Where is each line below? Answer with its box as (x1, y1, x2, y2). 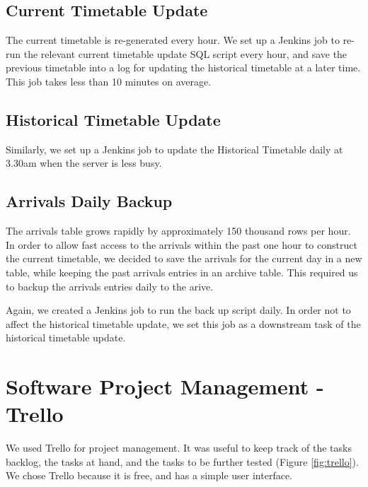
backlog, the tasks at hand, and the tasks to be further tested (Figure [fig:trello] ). (6, 454, 359, 469)
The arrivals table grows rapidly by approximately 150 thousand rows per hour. (6, 223, 351, 238)
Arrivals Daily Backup (6, 190, 173, 212)
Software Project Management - (6, 372, 324, 401)
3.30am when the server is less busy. (6, 156, 162, 170)
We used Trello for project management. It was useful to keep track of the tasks (6, 440, 352, 455)
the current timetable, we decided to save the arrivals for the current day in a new (6, 251, 362, 266)
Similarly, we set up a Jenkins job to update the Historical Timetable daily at (6, 141, 343, 156)
